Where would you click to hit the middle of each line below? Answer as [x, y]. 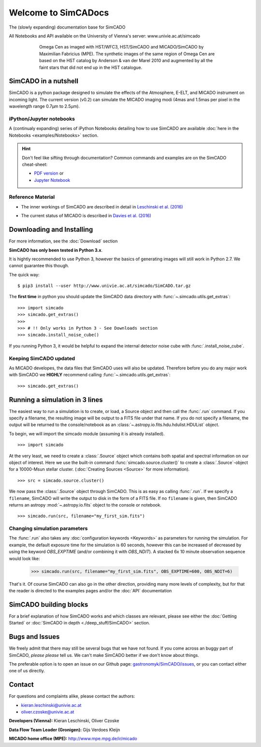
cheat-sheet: [35, 164]
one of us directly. [27, 671]
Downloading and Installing [51, 230]
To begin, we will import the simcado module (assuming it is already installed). [87, 433]
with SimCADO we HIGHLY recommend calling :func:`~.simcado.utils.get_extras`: [90, 375]
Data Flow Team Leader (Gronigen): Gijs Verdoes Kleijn [65, 730]
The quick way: [24, 274]
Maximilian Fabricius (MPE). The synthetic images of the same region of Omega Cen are [127, 54]
